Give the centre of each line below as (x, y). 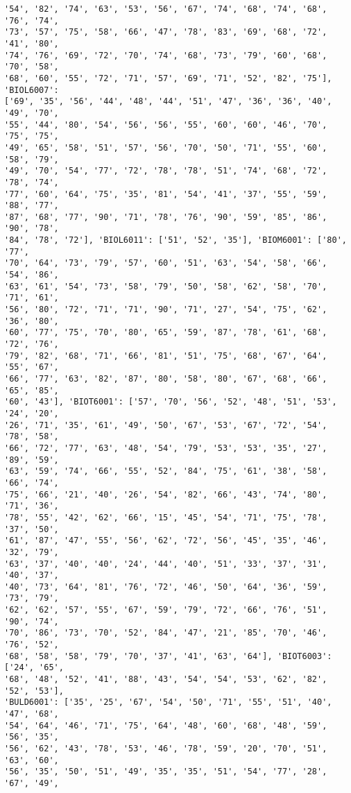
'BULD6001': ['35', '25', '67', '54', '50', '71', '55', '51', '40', (168, 702)
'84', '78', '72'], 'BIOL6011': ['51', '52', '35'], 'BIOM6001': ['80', (175, 240)
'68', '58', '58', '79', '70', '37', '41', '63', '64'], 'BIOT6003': (168, 656)
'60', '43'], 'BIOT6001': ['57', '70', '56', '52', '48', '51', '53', (171, 402)
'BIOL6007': (32, 90)
